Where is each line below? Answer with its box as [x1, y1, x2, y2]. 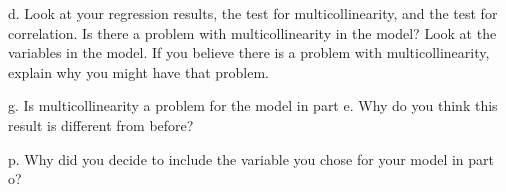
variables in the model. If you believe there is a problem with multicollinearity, [8, 42, 490, 63]
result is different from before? [8, 114, 194, 135]
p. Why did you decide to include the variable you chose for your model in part [8, 148, 494, 169]
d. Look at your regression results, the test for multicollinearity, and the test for [8, 3, 498, 23]
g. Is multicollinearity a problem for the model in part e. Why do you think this [8, 95, 498, 116]
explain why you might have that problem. [8, 61, 270, 82]
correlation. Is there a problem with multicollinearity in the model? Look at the [8, 22, 497, 43]
